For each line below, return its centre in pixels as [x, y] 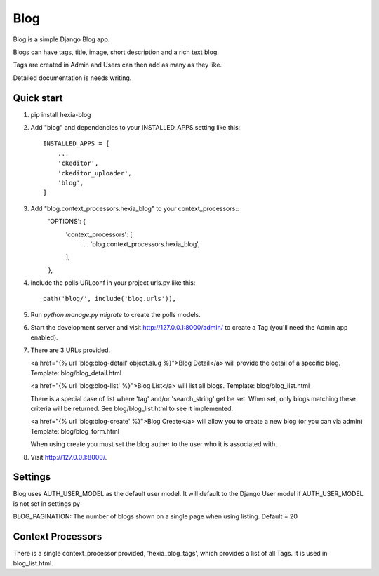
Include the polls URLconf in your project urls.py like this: [113, 283]
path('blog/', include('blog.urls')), [110, 299]
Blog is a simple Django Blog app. [61, 39]
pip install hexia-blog [61, 114]
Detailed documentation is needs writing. [72, 78]
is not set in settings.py [47, 503]
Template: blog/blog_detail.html [76, 373]
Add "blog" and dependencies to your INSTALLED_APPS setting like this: [135, 128]
